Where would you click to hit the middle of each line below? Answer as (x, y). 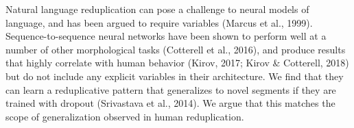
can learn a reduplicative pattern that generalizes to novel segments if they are (171, 89)
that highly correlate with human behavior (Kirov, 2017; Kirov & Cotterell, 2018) (177, 63)
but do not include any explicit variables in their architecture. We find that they (175, 76)
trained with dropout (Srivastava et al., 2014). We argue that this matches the (170, 103)
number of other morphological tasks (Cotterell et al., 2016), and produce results (176, 49)
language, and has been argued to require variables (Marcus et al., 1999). (159, 22)
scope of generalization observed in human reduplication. (125, 116)
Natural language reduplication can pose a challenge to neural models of (157, 9)
